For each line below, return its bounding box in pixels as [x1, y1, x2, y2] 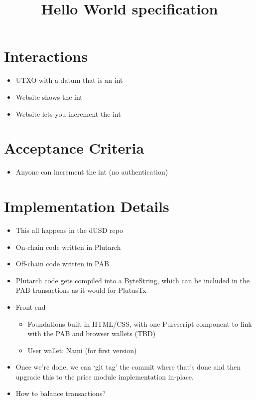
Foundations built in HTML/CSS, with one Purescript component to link [27, 318, 252, 329]
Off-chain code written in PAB [15, 258, 109, 269]
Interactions [4, 46, 88, 66]
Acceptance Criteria [4, 138, 144, 158]
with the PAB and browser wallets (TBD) [27, 328, 156, 339]
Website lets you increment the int [15, 108, 121, 119]
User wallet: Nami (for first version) [27, 345, 137, 355]
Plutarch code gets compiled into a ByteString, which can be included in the [15, 275, 250, 285]
